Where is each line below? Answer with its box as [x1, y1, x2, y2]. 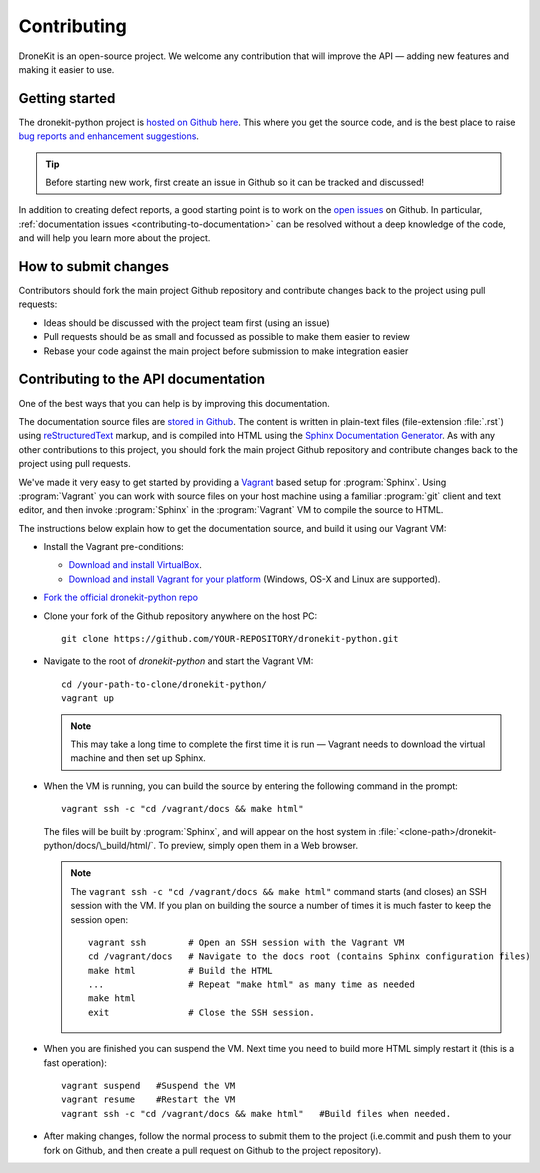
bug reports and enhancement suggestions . [18, 130, 200, 142]
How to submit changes [18, 258, 170, 275]
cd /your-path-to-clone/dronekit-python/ [61, 678, 267, 690]
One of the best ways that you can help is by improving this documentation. [18, 397, 330, 409]
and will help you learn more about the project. [18, 232, 211, 244]
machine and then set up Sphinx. [70, 752, 207, 764]
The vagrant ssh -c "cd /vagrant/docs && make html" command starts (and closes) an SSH [70, 885, 487, 897]
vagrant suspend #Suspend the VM [61, 1080, 236, 1092]
